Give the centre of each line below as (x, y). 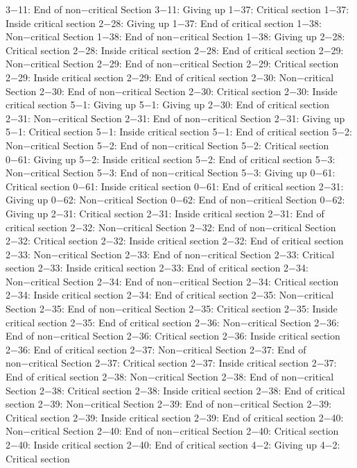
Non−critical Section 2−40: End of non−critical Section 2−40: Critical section (172, 431)
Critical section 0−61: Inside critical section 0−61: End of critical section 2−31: (175, 186)
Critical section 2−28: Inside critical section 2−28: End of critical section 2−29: (175, 50)
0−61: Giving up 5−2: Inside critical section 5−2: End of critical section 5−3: (171, 159)
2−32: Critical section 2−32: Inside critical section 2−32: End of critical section (175, 241)
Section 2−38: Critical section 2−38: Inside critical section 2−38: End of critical (175, 390)
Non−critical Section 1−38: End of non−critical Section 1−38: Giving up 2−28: (175, 36)
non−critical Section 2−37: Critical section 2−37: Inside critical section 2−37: (171, 363)
